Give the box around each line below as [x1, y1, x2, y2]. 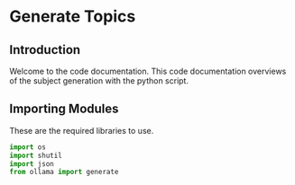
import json [9, 159, 54, 168]
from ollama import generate [9, 168, 119, 177]
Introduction [9, 42, 81, 57]
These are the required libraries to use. [9, 125, 154, 136]
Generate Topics [9, 6, 136, 27]
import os [9, 142, 47, 152]
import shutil [9, 151, 63, 160]
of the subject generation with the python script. [9, 75, 189, 86]
